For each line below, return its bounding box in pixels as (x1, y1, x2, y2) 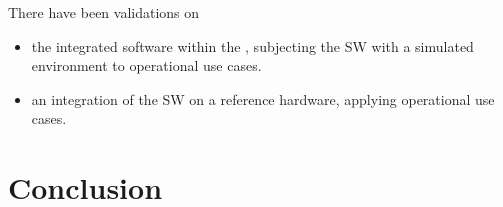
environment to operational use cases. (31, 55, 262, 76)
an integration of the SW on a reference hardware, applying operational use (31, 88, 495, 109)
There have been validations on (8, 2, 200, 22)
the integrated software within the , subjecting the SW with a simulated (31, 35, 474, 56)
